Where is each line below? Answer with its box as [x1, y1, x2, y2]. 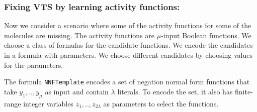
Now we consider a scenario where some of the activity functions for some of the [4, 20, 251, 31]
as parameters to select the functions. [103, 98, 219, 108]
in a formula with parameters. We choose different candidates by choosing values [4, 50, 253, 60]
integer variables [23, 98, 73, 108]
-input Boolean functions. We [161, 30, 251, 40]
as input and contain [45, 86, 109, 96]
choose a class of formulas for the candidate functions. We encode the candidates [4, 40, 253, 50]
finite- [235, 86, 253, 96]
